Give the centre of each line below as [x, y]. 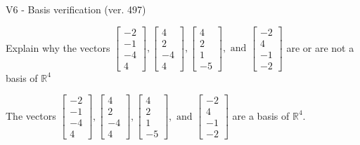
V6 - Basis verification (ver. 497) [76, 9]
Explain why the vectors [58, 47]
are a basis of [261, 115]
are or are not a [320, 47]
